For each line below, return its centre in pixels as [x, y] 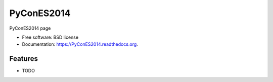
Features [24, 59]
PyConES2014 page [30, 28]
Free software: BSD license [50, 37]
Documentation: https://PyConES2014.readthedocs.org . [80, 44]
